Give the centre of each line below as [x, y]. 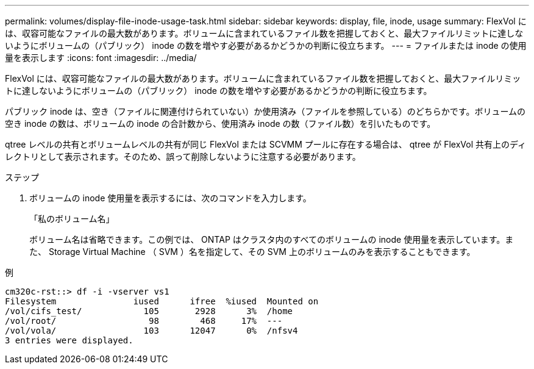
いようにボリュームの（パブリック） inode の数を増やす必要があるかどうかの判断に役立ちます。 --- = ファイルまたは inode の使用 [266, 45]
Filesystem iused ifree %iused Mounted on [162, 301]
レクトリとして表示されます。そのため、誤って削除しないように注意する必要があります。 [183, 156]
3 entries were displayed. [69, 340]
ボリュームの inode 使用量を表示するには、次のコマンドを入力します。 [170, 198]
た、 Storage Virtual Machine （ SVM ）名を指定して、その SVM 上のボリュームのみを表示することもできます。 [252, 252]
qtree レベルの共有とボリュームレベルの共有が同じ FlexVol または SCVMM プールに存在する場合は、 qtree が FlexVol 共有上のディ [265, 144]
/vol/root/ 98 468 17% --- [144, 321]
